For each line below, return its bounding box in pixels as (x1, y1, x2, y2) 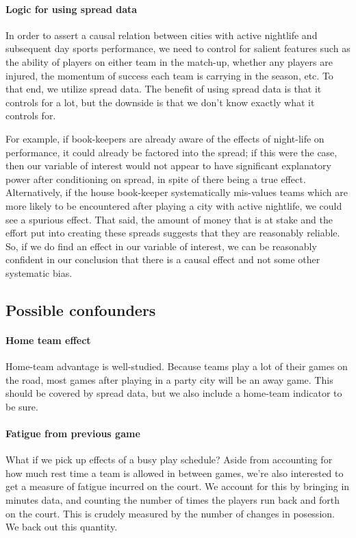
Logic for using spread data (5, 1, 138, 16)
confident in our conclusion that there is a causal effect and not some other (5, 252, 320, 267)
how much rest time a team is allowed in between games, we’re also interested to (5, 465, 344, 480)
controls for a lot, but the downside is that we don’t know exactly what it (5, 95, 315, 109)
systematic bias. (5, 265, 73, 280)
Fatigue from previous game (5, 426, 140, 441)
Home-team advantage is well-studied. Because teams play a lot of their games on (5, 359, 348, 374)
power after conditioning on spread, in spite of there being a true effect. (5, 171, 306, 186)
